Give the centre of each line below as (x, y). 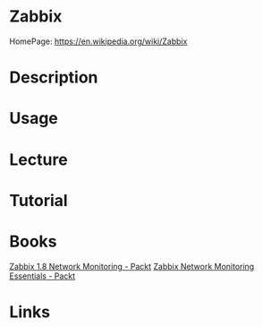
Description (54, 77)
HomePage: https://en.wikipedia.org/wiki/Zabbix (98, 41)
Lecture (39, 159)
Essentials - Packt (42, 276)
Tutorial (39, 200)
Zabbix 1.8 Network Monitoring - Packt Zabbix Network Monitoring (132, 266)
